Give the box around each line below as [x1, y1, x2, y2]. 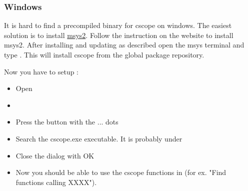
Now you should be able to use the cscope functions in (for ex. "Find [15, 167, 226, 177]
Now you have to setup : [4, 66, 79, 76]
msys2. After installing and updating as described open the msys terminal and [4, 39, 244, 50]
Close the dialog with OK [15, 150, 94, 160]
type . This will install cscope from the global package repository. [4, 49, 204, 59]
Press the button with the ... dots [15, 116, 118, 127]
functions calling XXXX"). [15, 176, 97, 187]
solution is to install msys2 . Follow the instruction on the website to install [4, 29, 233, 40]
